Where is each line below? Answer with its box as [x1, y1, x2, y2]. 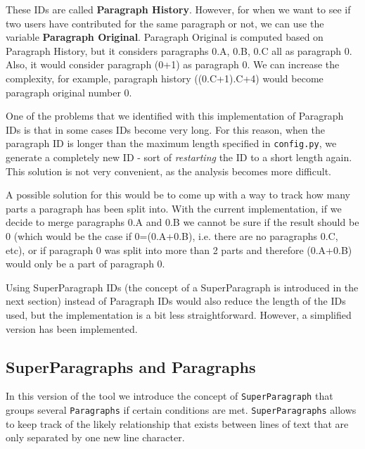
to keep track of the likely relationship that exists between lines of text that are [6, 416, 349, 431]
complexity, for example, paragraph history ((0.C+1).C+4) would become [6, 70, 324, 85]
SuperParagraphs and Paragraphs [6, 355, 256, 377]
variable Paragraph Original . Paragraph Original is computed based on [6, 30, 324, 44]
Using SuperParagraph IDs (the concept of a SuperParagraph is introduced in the [6, 279, 359, 294]
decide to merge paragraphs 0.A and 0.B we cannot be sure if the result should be [6, 215, 359, 229]
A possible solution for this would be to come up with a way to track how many [6, 187, 350, 202]
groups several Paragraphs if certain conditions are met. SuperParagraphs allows [6, 402, 357, 417]
